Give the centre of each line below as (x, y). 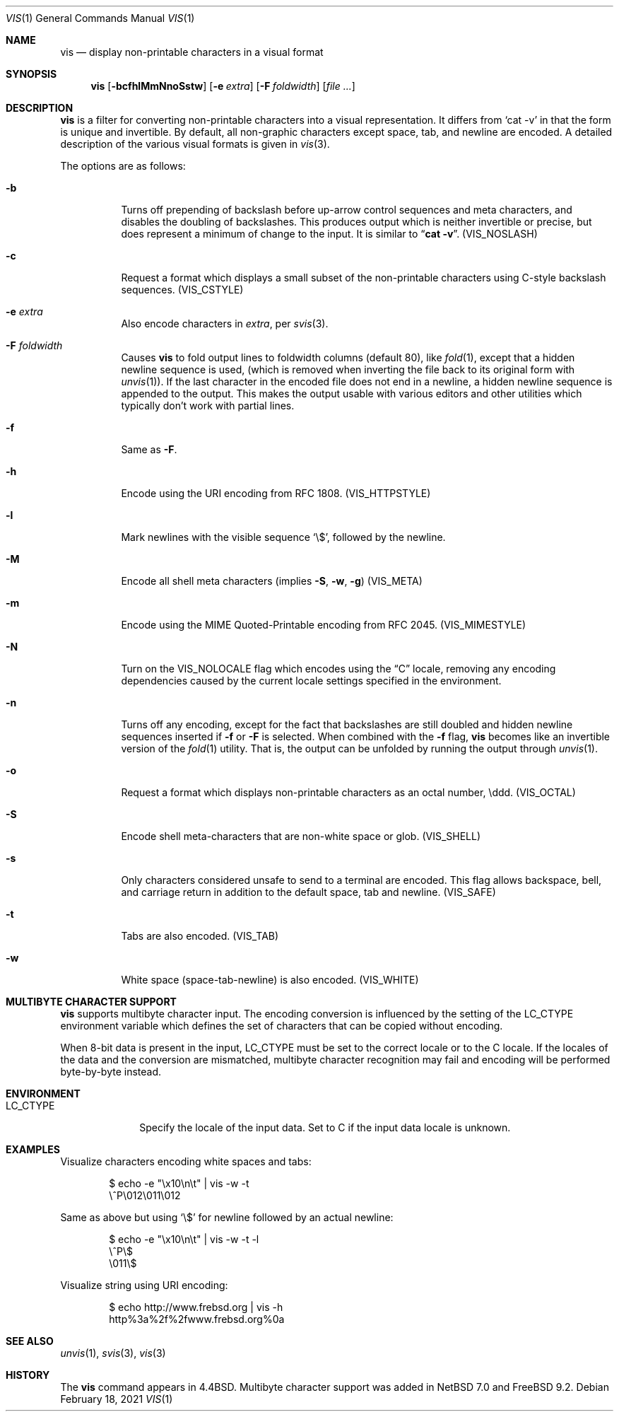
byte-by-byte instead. (111, 1072)
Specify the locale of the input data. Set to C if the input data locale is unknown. (325, 1127)
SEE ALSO (30, 1341)
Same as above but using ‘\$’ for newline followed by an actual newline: (227, 1217)
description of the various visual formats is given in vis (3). (195, 144)
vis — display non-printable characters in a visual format (192, 52)
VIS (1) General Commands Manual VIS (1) (100, 18)
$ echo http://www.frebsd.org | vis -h (196, 1307)
